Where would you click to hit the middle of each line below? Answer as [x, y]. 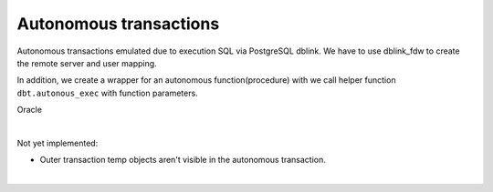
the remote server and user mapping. [87, 63]
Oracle [30, 110]
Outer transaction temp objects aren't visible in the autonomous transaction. [183, 160]
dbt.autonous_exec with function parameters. [107, 93]
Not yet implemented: [58, 143]
